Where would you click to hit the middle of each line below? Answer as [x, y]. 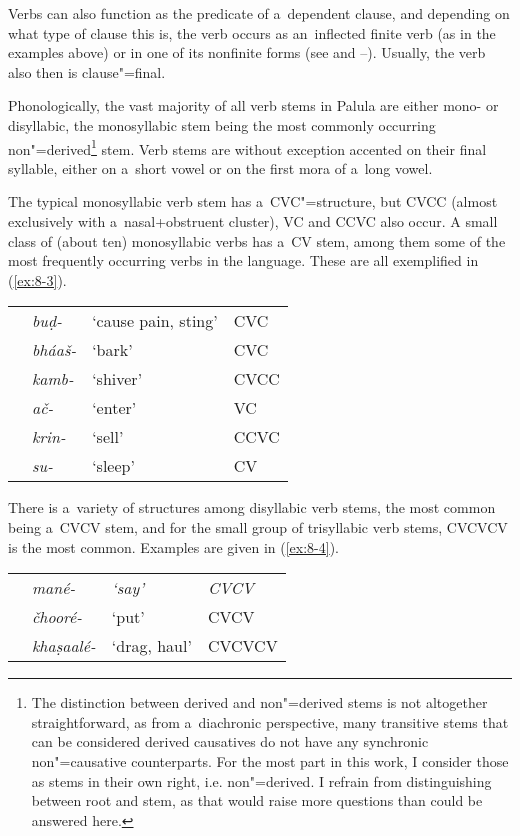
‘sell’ [108, 437]
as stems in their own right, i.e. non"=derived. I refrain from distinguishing [261, 780]
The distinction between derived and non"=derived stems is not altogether [259, 702]
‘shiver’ [117, 379]
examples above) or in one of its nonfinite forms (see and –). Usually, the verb [247, 52]
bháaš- [54, 350]
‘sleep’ [113, 466]
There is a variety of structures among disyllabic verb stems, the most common [252, 507]
